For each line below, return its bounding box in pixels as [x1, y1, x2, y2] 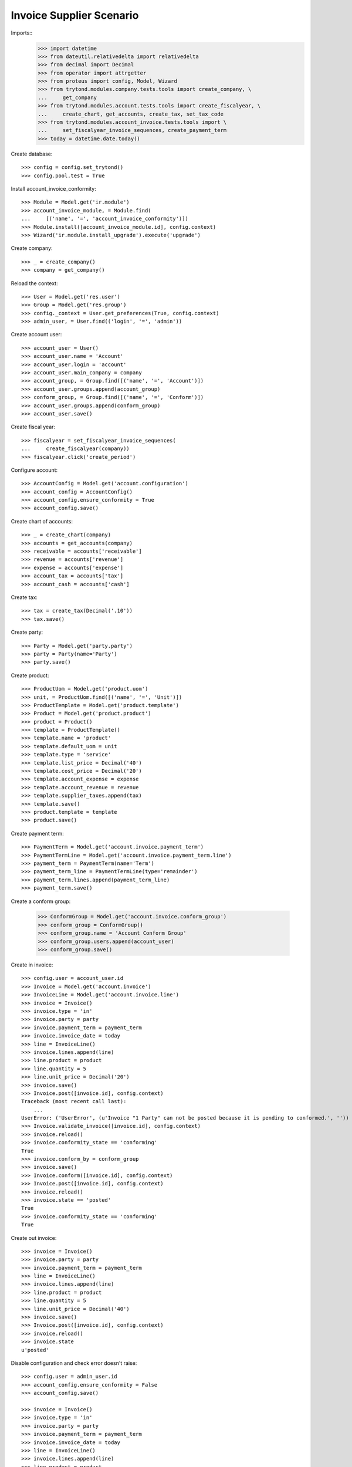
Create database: [11, 150, 53, 157]
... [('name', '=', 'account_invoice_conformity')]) [21, 215, 189, 222]
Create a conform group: [11, 898, 71, 905]
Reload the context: [11, 279, 58, 287]
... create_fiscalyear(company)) [21, 445, 130, 452]
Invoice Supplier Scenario [11, 9, 139, 22]
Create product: [11, 672, 49, 679]
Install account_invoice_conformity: [11, 185, 96, 192]
